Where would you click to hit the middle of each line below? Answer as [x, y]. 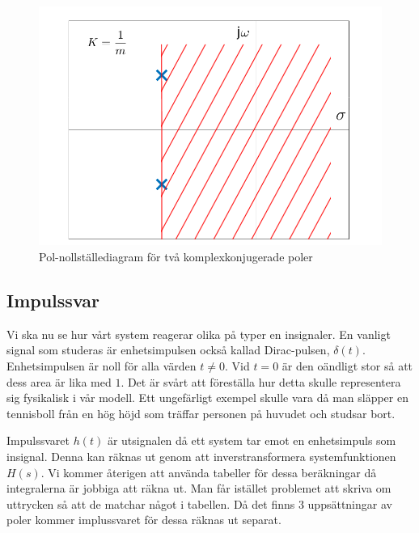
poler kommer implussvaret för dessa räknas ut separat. [144, 520]
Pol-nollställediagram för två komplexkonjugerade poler [176, 256]
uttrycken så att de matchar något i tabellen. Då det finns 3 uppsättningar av [199, 503]
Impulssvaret [38, 440]
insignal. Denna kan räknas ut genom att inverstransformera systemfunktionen [201, 456]
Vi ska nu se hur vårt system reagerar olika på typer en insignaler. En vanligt [199, 334]
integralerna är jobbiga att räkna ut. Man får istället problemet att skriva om [199, 488]
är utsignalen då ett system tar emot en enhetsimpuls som [252, 440]
